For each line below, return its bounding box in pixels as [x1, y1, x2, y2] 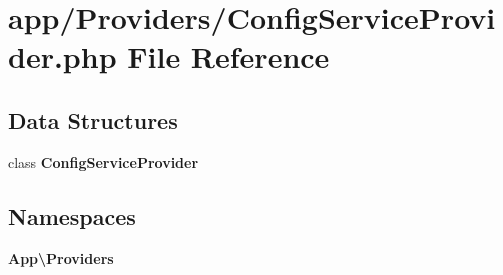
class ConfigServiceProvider [8, 151, 199, 172]
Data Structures [8, 104, 178, 135]
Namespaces [8, 200, 136, 231]
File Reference [127, 36, 330, 77]
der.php [8, 36, 117, 77]
